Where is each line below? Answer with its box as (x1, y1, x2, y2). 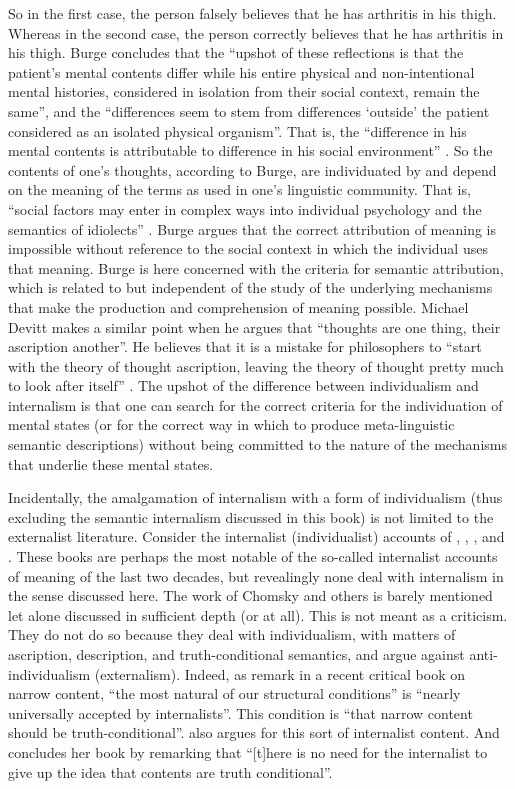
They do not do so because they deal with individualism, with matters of (8, 624, 456, 645)
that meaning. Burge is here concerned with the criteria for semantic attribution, (8, 257, 504, 278)
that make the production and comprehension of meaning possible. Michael (8, 296, 469, 317)
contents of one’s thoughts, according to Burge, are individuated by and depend (8, 159, 497, 180)
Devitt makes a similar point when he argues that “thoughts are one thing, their (8, 316, 501, 337)
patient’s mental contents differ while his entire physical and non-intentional (8, 61, 475, 82)
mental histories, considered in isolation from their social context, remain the (8, 81, 480, 102)
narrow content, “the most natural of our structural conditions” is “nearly (8, 683, 461, 704)
